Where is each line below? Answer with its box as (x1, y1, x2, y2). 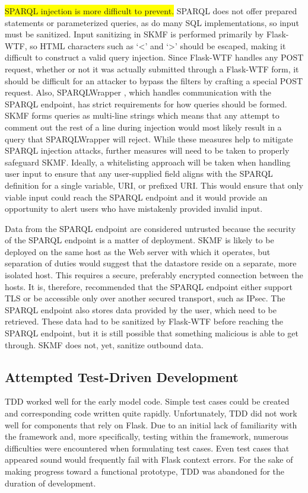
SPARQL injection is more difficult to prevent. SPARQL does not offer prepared (5, 5, 297, 17)
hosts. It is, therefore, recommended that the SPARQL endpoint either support (5, 280, 293, 292)
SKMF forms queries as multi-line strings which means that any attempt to (5, 109, 280, 122)
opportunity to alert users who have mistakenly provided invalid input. (5, 202, 263, 215)
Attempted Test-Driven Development (5, 367, 239, 386)
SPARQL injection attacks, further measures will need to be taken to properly (5, 144, 290, 157)
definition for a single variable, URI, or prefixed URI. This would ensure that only (5, 179, 303, 191)
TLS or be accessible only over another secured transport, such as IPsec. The (5, 292, 285, 304)
